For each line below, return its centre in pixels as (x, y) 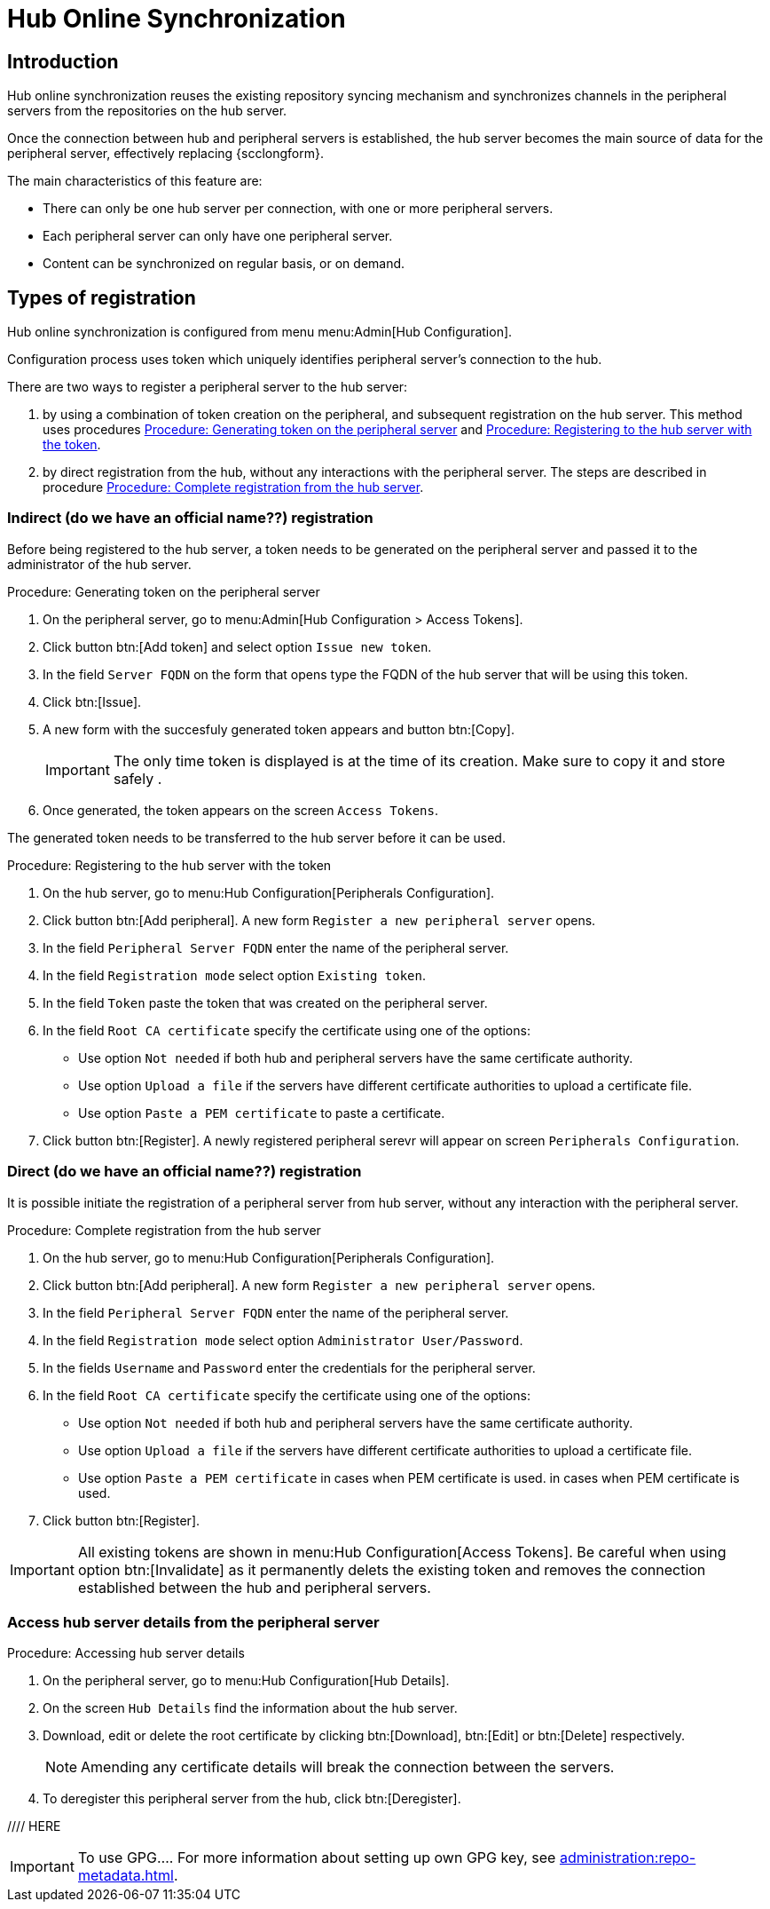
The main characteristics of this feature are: (135, 181)
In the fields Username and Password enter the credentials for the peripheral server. (289, 1367)
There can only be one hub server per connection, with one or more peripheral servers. (298, 209)
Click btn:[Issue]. (92, 701)
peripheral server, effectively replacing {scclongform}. (166, 154)
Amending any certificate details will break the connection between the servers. (348, 1767)
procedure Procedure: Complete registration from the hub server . (233, 487)
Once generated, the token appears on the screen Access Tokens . (240, 810)
